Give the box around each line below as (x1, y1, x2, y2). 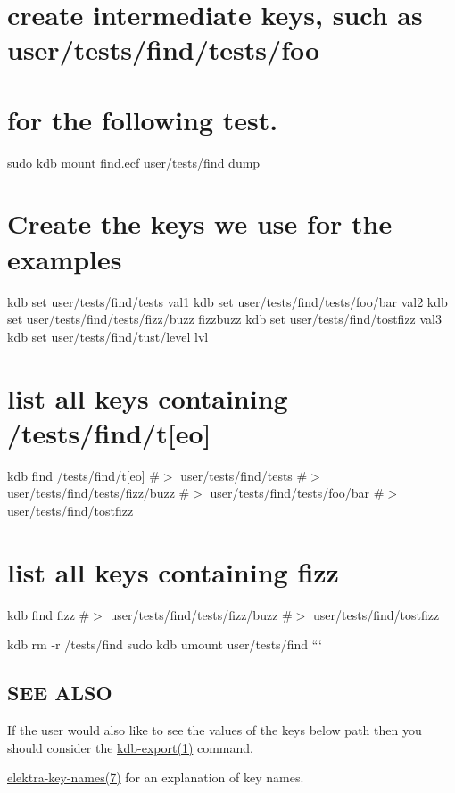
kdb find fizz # (7, 605, 90, 624)
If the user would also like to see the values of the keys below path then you (7, 720, 422, 739)
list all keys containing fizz (7, 553, 339, 590)
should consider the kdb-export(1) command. (7, 738, 253, 756)
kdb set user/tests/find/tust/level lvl (7, 326, 209, 345)
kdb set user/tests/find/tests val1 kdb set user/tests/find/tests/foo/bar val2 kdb (7, 292, 448, 310)
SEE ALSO (7, 679, 112, 706)
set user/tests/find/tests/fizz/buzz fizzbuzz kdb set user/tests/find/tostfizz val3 (7, 310, 442, 328)
